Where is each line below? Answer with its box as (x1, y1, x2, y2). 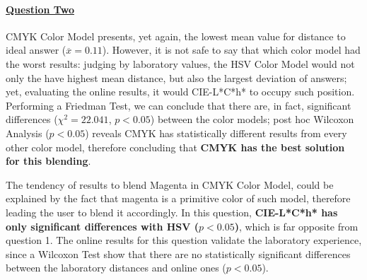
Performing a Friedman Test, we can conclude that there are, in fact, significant (6, 98, 351, 112)
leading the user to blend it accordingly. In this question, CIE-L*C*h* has (6, 204, 338, 219)
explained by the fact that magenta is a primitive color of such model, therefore (6, 191, 351, 206)
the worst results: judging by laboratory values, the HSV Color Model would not (6, 56, 355, 71)
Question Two (6, 1, 74, 16)
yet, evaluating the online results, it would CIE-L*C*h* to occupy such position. (6, 84, 355, 99)
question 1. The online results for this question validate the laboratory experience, (6, 233, 362, 247)
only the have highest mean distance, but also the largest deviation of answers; (6, 70, 347, 85)
